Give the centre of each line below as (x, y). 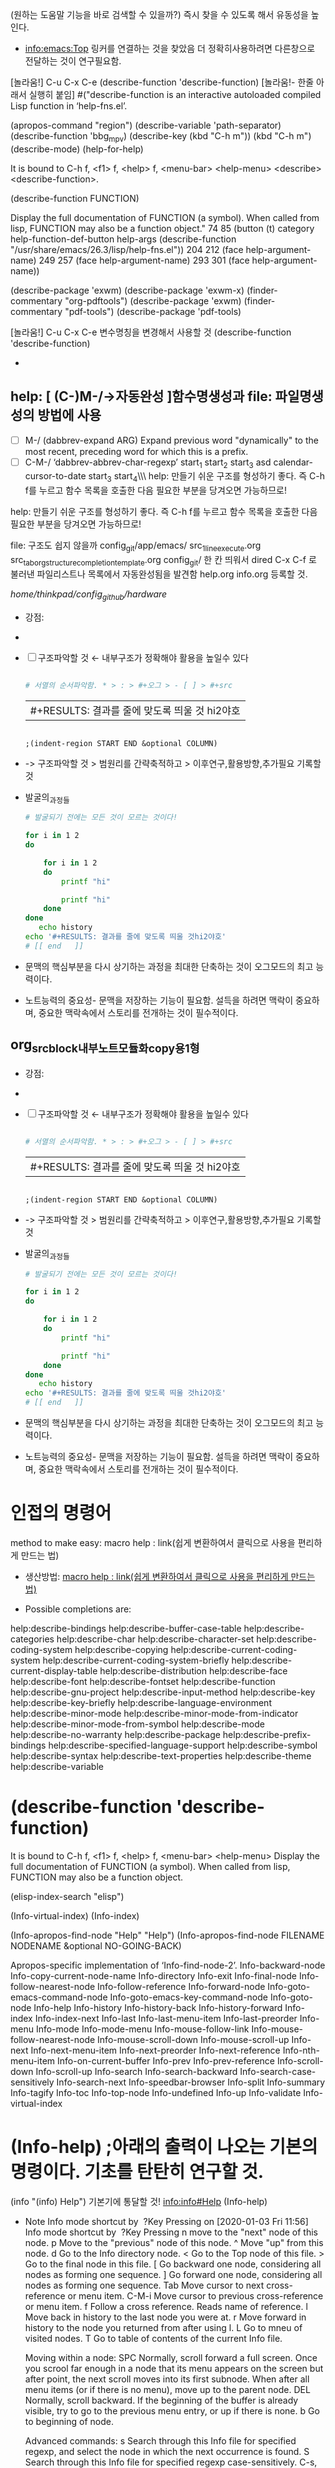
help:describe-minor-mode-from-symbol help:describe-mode (137, 1724)
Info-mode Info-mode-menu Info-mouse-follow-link (142, 2029)
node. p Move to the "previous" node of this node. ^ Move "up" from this (174, 2242)
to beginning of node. (69, 2421)
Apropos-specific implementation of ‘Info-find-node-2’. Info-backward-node (168, 1965)
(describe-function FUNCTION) (75, 198)
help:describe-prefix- (267, 1734)
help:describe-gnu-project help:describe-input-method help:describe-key (163, 1692)
